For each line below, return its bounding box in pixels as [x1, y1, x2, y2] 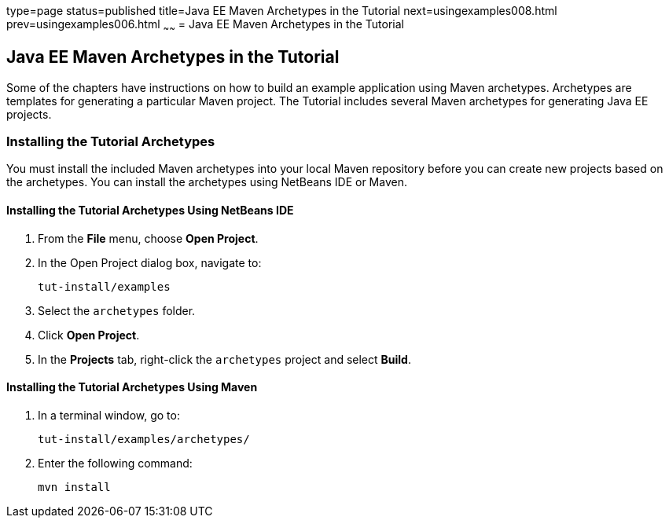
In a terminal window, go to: [38, 408, 180, 422]
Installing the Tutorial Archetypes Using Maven [6, 380, 258, 394]
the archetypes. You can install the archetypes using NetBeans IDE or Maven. [6, 175, 407, 189]
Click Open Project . [38, 328, 140, 342]
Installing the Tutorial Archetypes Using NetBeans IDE [6, 203, 294, 217]
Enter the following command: [38, 456, 193, 470]
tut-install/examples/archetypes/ [38, 432, 250, 445]
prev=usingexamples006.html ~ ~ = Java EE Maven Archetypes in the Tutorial [6, 17, 404, 34]
